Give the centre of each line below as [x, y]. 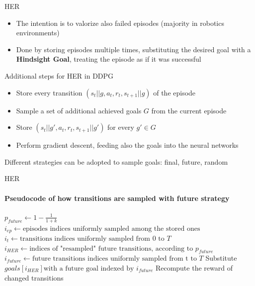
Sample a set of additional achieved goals [79, 110]
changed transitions [34, 277]
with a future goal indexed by [89, 269]
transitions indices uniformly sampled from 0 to [92, 239]
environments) [38, 33]
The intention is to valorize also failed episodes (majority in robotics [120, 23]
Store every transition [49, 92]
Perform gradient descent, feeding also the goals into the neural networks [127, 145]
